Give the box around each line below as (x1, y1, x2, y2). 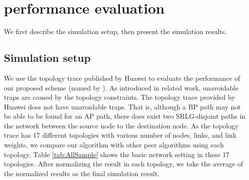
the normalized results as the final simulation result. (4, 168, 160, 178)
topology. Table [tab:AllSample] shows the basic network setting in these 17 (4, 149, 230, 159)
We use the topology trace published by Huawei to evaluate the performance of (4, 72, 240, 83)
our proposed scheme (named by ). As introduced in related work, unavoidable (4, 82, 239, 92)
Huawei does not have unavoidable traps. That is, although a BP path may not (4, 101, 241, 111)
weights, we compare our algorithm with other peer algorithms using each (4, 140, 224, 150)
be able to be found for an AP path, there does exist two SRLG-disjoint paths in (4, 111, 246, 121)
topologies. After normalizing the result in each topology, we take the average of (4, 159, 243, 169)
